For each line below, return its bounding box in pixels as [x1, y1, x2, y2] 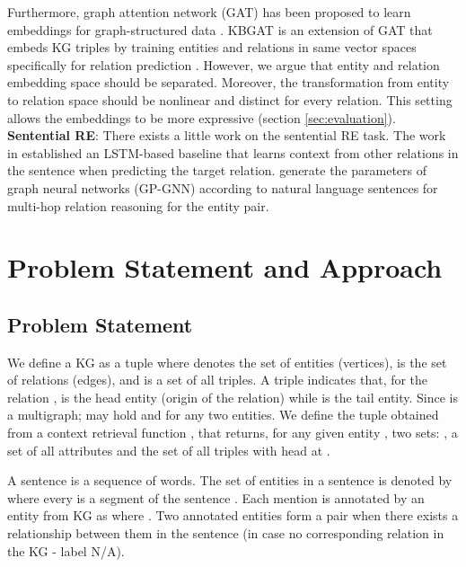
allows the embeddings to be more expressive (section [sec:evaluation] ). [7, 108, 396, 127]
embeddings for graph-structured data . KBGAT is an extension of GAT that [7, 20, 433, 39]
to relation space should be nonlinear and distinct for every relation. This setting [7, 90, 453, 109]
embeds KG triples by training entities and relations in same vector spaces [7, 38, 417, 57]
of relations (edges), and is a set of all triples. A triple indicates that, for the [7, 370, 428, 389]
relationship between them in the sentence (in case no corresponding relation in [7, 524, 444, 543]
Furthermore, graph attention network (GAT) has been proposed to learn [7, 3, 411, 21]
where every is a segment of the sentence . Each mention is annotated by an [7, 488, 425, 507]
